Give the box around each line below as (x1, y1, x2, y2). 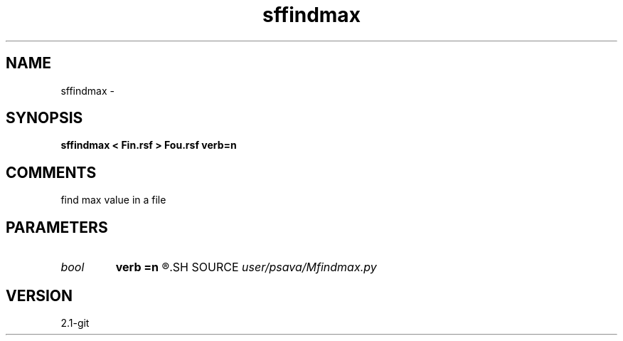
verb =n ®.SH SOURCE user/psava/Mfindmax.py (115, 260, 377, 275)
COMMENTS (6, 163, 97, 182)
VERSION (6, 286, 73, 305)
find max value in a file (60, 194, 166, 206)
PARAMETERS (6, 218, 108, 236)
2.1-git (60, 316, 90, 329)
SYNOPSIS (6, 109, 83, 127)
